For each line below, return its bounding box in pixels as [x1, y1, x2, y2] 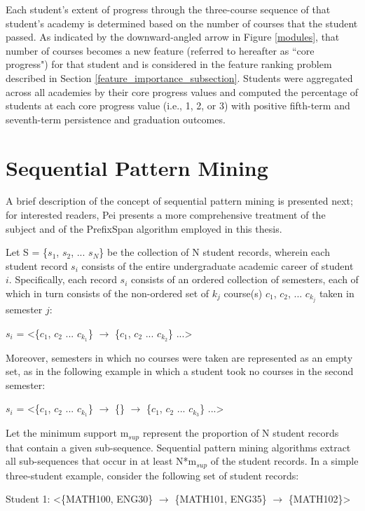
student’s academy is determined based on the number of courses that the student [6, 15, 358, 30]
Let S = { [6, 245, 48, 259]
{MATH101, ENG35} [174, 491, 267, 506]
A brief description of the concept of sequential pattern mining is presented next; [6, 193, 353, 208]
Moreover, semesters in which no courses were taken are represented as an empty [6, 350, 353, 364]
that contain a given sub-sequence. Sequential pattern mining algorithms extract [6, 440, 351, 454]
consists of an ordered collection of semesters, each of [131, 272, 359, 287]
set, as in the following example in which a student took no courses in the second [6, 364, 354, 379]
